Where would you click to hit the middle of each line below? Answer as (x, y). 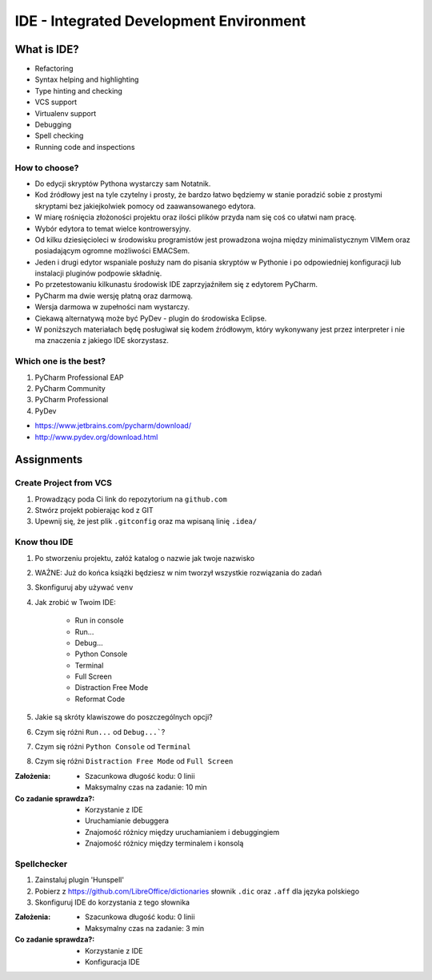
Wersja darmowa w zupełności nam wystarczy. (112, 307)
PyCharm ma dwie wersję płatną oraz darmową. (114, 296)
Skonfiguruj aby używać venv (84, 587)
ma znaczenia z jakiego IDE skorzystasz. (102, 341)
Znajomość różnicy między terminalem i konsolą (164, 843)
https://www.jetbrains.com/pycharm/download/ (113, 425)
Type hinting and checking (79, 91)
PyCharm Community (70, 388)
